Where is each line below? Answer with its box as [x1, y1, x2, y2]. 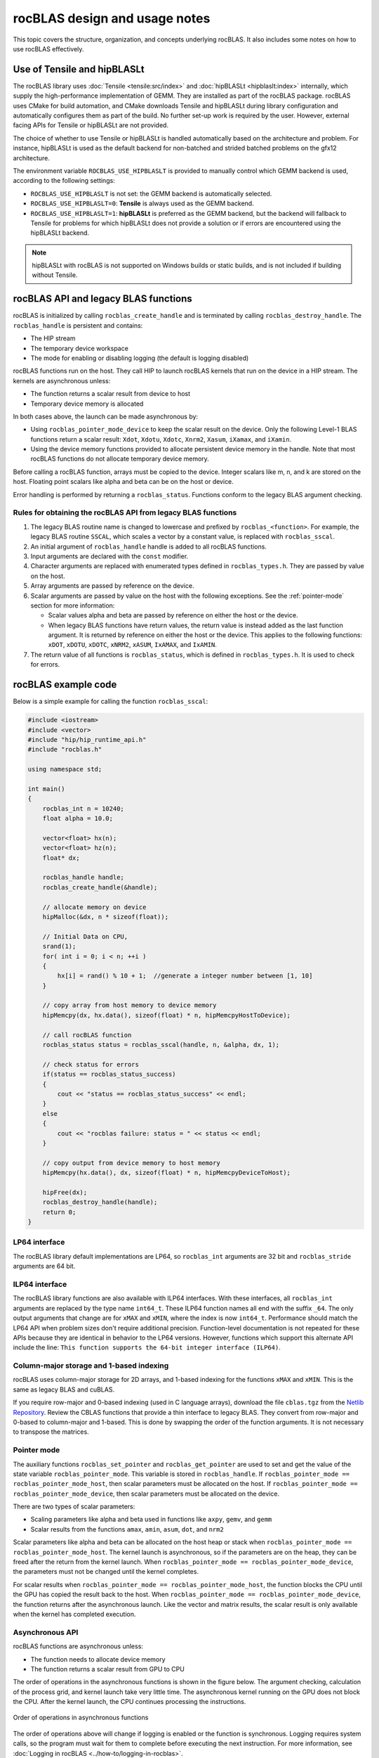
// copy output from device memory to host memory [42, 1159, 220, 1167]
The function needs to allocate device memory [30, 1655, 166, 1663]
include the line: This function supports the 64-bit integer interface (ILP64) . [13, 1343, 281, 1352]
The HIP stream [30, 334, 76, 342]
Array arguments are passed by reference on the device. [30, 582, 194, 590]
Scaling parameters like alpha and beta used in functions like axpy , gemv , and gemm [30, 1515, 272, 1524]
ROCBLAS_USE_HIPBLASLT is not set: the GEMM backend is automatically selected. [30, 189, 272, 198]
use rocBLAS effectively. [13, 44, 84, 53]
